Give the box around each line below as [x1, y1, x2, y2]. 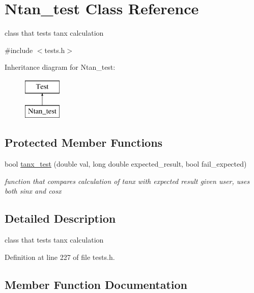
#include [5, 44, 33, 55]
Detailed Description [5, 210, 116, 226]
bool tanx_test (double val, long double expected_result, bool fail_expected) [5, 158, 247, 169]
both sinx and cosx [5, 185, 62, 196]
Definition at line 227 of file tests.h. [5, 251, 115, 262]
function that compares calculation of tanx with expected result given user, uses [5, 175, 250, 186]
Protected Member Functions [5, 135, 163, 150]
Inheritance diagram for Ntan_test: [5, 62, 116, 72]
